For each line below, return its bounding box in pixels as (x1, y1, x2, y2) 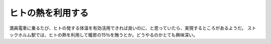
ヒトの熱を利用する (9, 7, 89, 18)
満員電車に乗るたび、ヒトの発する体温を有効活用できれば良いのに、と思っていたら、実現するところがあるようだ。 (9, 25, 246, 31)
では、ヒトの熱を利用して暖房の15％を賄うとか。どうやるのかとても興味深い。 (35, 31, 198, 37)
